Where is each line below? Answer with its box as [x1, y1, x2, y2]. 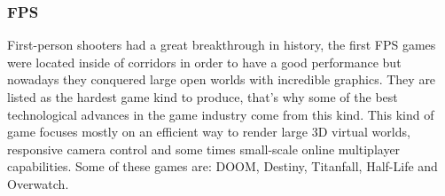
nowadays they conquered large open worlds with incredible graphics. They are [7, 70, 436, 89]
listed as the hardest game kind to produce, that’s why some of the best [7, 88, 398, 106]
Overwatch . [7, 174, 69, 192]
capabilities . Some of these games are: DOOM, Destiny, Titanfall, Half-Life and [7, 157, 438, 176]
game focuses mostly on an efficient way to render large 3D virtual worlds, [7, 122, 410, 141]
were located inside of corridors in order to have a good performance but [7, 52, 402, 71]
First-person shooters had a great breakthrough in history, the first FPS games [7, 35, 436, 54]
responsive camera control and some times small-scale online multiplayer [7, 139, 401, 158]
